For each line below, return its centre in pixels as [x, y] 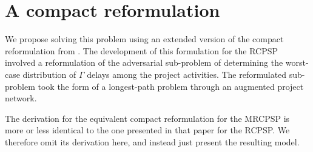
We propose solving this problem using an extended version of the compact [144, 39]
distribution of [49, 74]
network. [21, 98]
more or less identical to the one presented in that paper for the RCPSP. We [147, 130]
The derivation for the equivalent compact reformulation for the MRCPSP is [147, 118]
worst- [297, 62]
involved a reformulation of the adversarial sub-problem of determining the [144, 62]
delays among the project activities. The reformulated [187, 74]
